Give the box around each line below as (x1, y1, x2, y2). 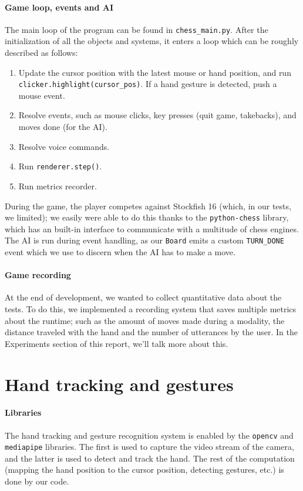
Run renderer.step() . (18, 160, 102, 172)
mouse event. (18, 89, 65, 101)
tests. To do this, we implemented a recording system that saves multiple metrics (5, 303, 297, 315)
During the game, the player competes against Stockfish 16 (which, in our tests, (5, 199, 291, 212)
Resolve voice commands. (18, 140, 110, 152)
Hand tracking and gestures (5, 372, 234, 396)
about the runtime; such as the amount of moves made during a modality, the (5, 314, 285, 326)
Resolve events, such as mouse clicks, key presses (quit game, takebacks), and (18, 109, 297, 121)
